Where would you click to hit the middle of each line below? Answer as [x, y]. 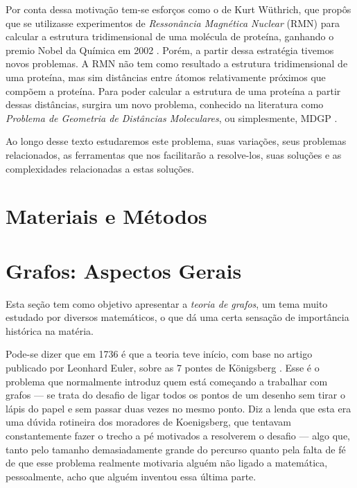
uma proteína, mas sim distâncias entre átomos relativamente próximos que [166, 77]
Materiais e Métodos [106, 216]
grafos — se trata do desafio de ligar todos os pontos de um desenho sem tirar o [175, 395]
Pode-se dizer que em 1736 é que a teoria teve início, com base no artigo [159, 354]
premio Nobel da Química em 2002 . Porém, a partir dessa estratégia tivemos [170, 50]
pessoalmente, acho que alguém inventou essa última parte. [131, 476]
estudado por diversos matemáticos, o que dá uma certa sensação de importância [177, 317]
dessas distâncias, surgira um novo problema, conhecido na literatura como [165, 104]
